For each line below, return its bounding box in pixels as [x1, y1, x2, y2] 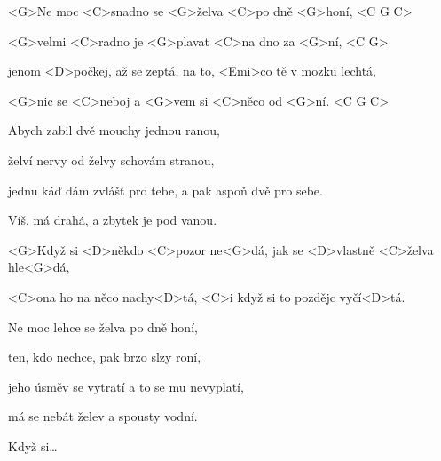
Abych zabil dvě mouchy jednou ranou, [8, 121, 220, 139]
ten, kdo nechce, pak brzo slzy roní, [8, 347, 201, 366]
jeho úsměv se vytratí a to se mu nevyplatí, [8, 377, 244, 395]
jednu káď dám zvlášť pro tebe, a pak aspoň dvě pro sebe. [8, 180, 323, 199]
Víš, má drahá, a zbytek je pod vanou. [8, 211, 217, 229]
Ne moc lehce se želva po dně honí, [8, 317, 198, 336]
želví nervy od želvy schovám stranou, [8, 150, 215, 169]
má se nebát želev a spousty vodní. [8, 407, 198, 425]
